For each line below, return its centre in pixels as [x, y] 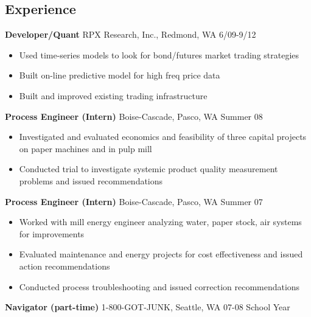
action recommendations [65, 266]
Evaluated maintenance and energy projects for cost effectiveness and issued [161, 254]
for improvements [52, 233]
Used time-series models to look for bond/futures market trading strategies [159, 54]
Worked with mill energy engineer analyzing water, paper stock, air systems [160, 222]
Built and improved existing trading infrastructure [113, 95]
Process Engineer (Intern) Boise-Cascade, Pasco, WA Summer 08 [134, 116]
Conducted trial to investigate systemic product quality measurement [149, 169]
